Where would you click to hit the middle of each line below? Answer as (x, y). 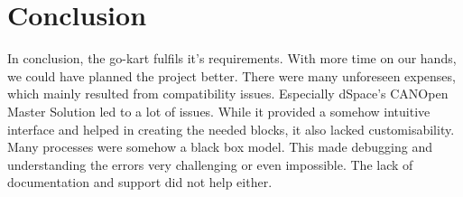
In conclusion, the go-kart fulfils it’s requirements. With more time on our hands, (232, 58)
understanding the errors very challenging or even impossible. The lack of (210, 164)
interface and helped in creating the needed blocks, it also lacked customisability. (231, 129)
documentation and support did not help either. (140, 182)
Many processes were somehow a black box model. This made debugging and (220, 147)
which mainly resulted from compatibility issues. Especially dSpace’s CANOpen (228, 94)
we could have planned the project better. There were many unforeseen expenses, (231, 75)
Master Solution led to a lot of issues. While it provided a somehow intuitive (219, 111)
